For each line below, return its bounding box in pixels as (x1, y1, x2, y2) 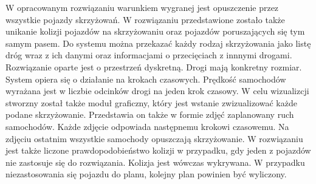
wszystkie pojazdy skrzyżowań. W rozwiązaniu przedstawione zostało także (5, 13, 285, 26)
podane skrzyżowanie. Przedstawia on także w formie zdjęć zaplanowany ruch (5, 108, 294, 121)
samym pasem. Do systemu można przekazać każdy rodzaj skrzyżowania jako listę (5, 36, 311, 49)
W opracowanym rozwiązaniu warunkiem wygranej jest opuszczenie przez (5, 1, 279, 13)
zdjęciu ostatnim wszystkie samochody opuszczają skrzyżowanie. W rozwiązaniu (5, 132, 303, 145)
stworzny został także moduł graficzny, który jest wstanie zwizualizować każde (5, 96, 297, 109)
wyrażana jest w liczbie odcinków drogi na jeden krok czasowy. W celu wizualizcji (5, 84, 309, 97)
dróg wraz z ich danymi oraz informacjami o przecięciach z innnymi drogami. (5, 49, 292, 61)
